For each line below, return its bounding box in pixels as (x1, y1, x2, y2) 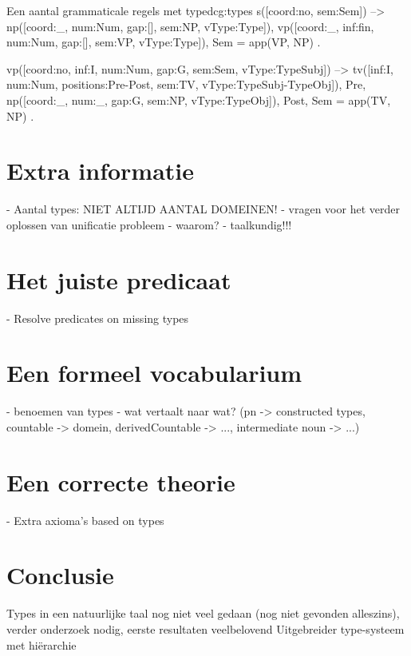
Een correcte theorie (6, 465, 235, 498)
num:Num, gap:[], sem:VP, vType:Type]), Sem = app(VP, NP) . (6, 34, 321, 50)
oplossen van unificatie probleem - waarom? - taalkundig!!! (6, 216, 292, 233)
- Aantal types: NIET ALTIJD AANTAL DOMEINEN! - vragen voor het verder (6, 201, 400, 217)
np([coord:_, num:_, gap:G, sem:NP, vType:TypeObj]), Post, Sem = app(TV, (6, 91, 391, 108)
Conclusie (6, 559, 114, 591)
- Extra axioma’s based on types (6, 511, 164, 528)
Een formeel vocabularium (6, 356, 302, 389)
